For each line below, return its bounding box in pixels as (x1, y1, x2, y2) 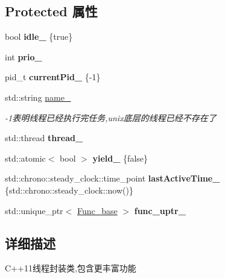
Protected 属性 (5, 2, 98, 21)
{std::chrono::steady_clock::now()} (5, 183, 133, 196)
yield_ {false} (92, 151, 148, 164)
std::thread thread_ (5, 131, 83, 144)
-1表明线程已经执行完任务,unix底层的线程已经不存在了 (5, 111, 217, 124)
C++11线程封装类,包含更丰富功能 (5, 262, 136, 274)
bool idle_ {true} (5, 30, 73, 43)
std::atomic (5, 151, 46, 164)
